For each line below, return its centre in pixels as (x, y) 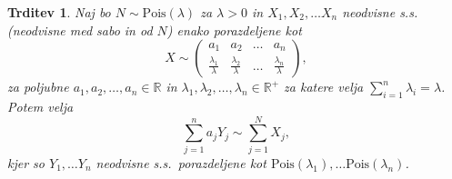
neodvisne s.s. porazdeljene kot (181, 162)
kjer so (26, 162)
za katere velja (324, 87)
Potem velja (40, 106)
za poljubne (38, 87)
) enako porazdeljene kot (234, 30)
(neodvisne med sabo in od (80, 30)
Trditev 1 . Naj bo (59, 12)
